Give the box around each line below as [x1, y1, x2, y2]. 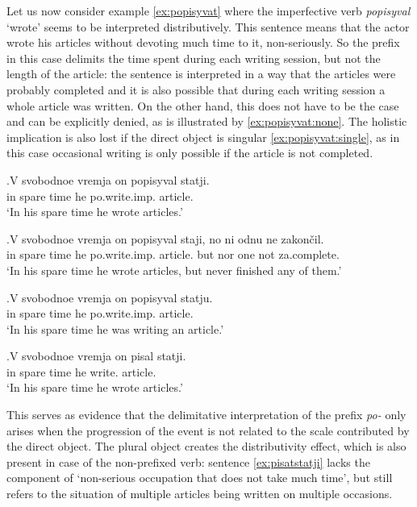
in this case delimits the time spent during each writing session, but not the [6, 49, 381, 66]
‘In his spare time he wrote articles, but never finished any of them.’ [6, 261, 342, 278]
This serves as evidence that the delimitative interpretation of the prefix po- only [6, 406, 407, 423]
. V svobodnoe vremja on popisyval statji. [6, 171, 210, 188]
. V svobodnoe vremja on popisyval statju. [6, 289, 213, 305]
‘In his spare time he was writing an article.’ [6, 320, 224, 337]
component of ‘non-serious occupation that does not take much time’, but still [6, 469, 393, 486]
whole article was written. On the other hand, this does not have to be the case [6, 97, 399, 114]
